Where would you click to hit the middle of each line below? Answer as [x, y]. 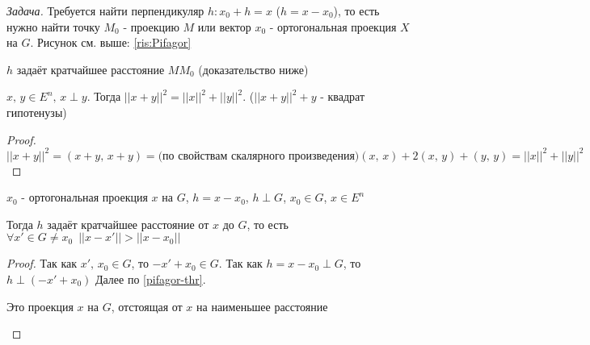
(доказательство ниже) [253, 69]
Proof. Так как [42, 263]
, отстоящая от [147, 306]
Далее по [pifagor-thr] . [150, 279]
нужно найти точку [53, 26]
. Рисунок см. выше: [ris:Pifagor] [111, 42]
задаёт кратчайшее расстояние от [128, 224]
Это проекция [40, 306]
